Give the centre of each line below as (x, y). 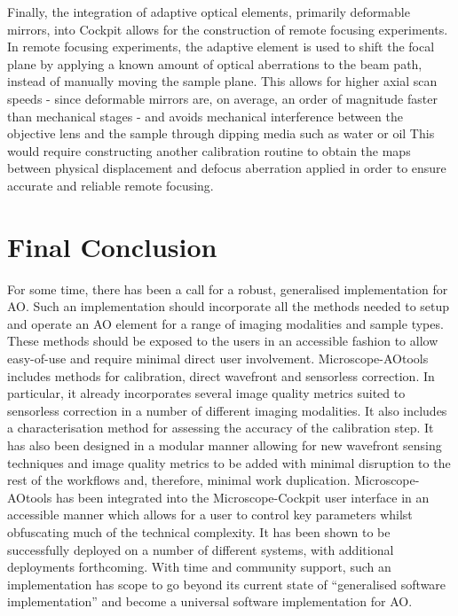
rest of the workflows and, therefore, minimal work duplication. (179, 480)
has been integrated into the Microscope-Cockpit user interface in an (242, 497)
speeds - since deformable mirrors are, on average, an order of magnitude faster (222, 98)
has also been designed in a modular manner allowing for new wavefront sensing (225, 445)
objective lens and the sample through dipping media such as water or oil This (221, 133)
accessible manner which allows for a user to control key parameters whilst (210, 515)
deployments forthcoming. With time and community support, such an (199, 567)
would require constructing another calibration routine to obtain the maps (209, 150)
